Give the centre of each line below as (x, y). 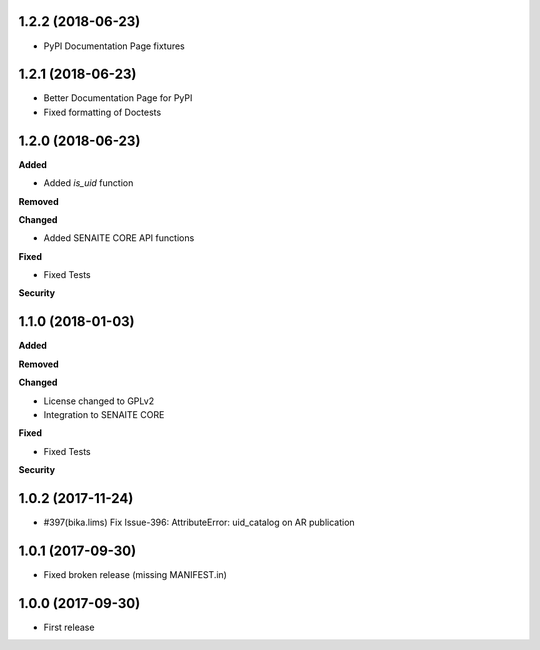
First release (69, 627)
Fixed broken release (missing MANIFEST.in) (135, 574)
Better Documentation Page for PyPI (118, 98)
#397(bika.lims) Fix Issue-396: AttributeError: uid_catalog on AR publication (199, 522)
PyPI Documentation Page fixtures (114, 46)
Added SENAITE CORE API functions (119, 238)
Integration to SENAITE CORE (104, 414)
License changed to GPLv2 (99, 401)
